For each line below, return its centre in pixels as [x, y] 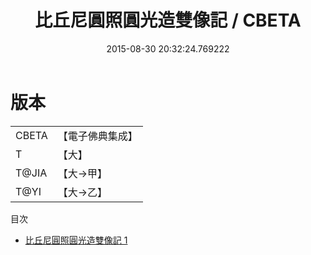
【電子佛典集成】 [97, 136]
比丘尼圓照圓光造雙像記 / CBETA [168, 20]
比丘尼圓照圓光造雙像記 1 [76, 240]
